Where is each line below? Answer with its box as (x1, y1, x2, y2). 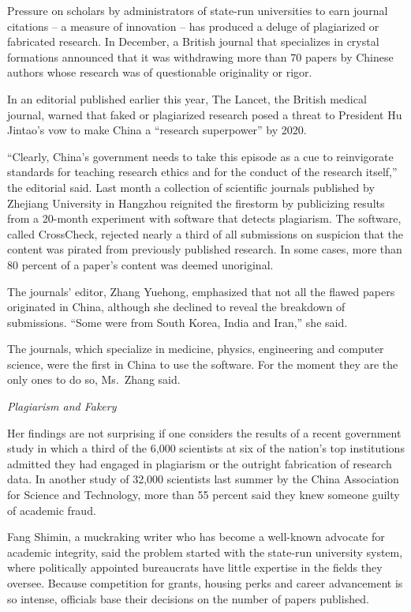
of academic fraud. (7, 501, 96, 518)
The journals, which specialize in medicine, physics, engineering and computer (7, 340, 384, 357)
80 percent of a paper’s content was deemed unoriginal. (7, 256, 274, 272)
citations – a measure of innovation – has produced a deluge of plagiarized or (7, 17, 379, 34)
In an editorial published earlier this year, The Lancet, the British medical (7, 90, 367, 107)
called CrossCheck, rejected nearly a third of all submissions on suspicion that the (7, 225, 404, 242)
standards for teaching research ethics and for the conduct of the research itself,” (7, 163, 398, 180)
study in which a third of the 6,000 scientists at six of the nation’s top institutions (7, 440, 405, 456)
